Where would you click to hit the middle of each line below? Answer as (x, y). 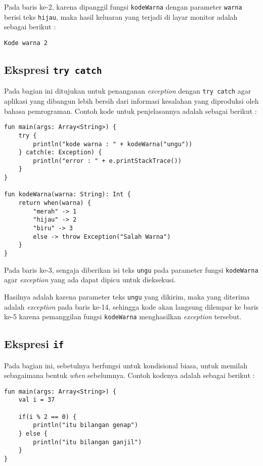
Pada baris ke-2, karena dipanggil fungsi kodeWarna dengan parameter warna (123, 7)
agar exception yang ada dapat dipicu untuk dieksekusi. (90, 280)
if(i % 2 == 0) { (48, 417)
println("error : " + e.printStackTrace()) (107, 161)
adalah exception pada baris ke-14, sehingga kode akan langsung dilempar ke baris (131, 306)
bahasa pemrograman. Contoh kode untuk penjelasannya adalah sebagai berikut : (130, 111)
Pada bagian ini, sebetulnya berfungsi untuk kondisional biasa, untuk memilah (126, 365)
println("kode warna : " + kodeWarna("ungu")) (113, 144)
